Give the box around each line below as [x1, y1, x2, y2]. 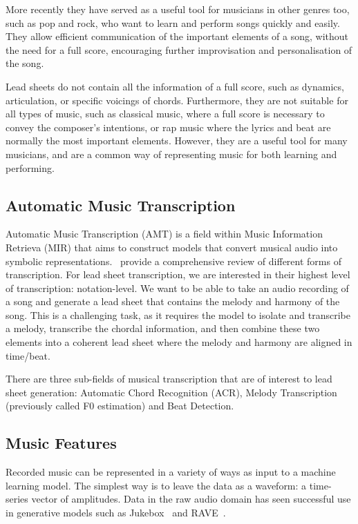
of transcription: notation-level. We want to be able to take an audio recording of [6, 280, 349, 295]
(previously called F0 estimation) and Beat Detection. [6, 398, 234, 413]
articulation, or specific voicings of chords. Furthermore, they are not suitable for [6, 93, 348, 107]
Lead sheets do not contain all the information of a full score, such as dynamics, [6, 79, 344, 93]
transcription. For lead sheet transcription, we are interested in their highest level [6, 267, 350, 282]
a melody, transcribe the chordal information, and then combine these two [6, 321, 320, 336]
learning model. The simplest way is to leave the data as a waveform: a [6, 478, 307, 492]
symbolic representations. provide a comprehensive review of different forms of [6, 253, 341, 268]
